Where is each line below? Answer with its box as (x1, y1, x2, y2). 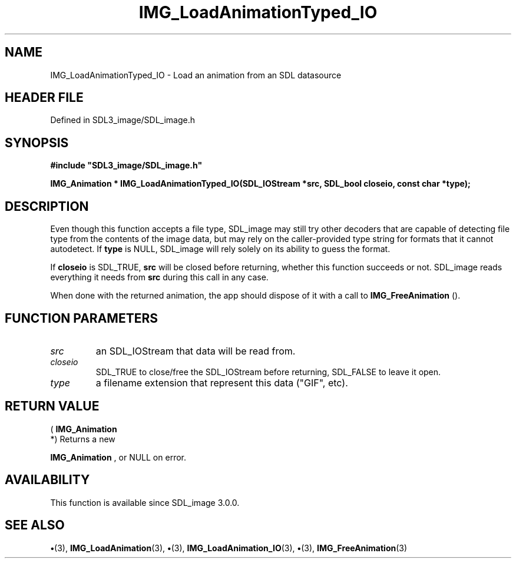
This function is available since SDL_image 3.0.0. (50, 497, 240, 508)
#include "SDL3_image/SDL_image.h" (50, 160, 203, 171)
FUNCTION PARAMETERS (5, 310, 158, 326)
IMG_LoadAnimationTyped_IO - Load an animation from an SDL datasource (50, 69, 342, 80)
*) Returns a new (50, 433, 115, 444)
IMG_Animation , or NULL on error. (50, 452, 186, 462)
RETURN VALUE (5, 399, 100, 414)
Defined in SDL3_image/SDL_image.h (50, 115, 196, 125)
